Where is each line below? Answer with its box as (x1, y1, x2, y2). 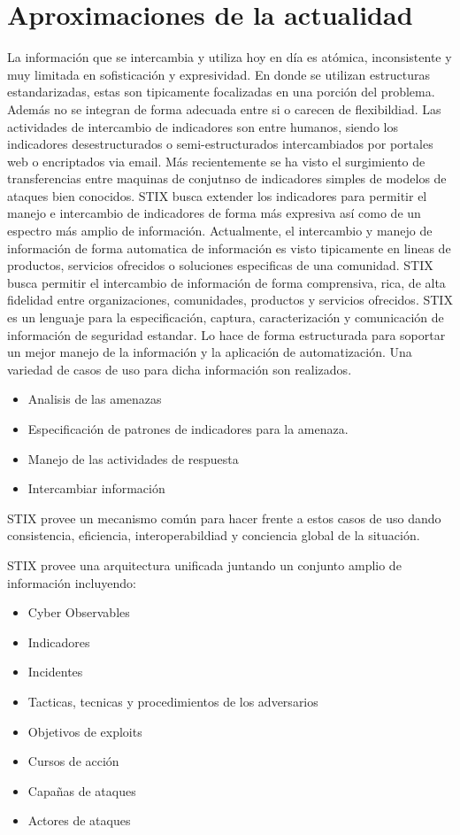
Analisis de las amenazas (27, 390, 162, 408)
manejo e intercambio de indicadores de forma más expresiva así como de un (7, 204, 421, 222)
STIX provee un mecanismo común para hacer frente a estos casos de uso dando (7, 508, 441, 527)
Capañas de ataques (27, 781, 136, 800)
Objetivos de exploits (27, 722, 142, 740)
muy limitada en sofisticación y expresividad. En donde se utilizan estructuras (7, 65, 430, 83)
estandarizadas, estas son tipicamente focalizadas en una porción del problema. (7, 82, 435, 101)
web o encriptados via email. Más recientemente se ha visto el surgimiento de (7, 151, 425, 170)
